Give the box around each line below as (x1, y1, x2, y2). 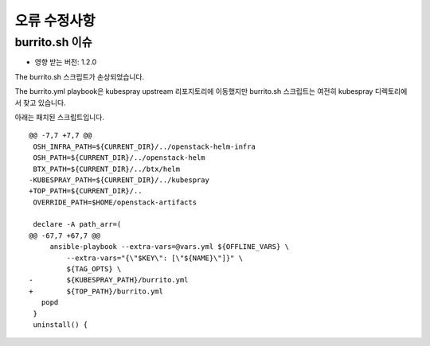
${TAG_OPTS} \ (66, 265, 122, 274)
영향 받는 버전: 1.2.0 (34, 57, 97, 67)
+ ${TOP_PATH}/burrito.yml (29, 286, 163, 296)
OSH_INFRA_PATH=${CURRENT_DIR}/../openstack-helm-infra (33, 142, 256, 151)
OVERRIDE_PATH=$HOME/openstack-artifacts (33, 197, 197, 207)
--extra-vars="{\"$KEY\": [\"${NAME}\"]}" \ (66, 253, 243, 262)
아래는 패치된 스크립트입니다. (14, 112, 105, 122)
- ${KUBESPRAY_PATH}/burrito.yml (29, 275, 189, 285)
